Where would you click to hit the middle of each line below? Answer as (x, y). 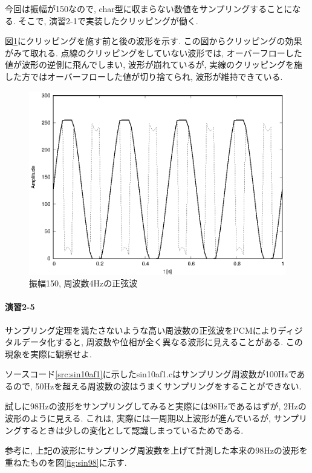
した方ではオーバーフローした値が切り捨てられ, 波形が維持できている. (144, 76)
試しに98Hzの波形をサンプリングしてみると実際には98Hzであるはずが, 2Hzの (156, 406)
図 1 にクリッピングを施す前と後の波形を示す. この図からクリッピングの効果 (154, 41)
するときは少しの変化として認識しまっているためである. (132, 430)
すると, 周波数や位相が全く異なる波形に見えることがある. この (179, 342)
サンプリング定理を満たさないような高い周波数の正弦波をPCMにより (141, 330)
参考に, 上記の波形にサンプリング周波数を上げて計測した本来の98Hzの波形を (156, 450)
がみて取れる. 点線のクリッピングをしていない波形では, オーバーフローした (154, 52)
